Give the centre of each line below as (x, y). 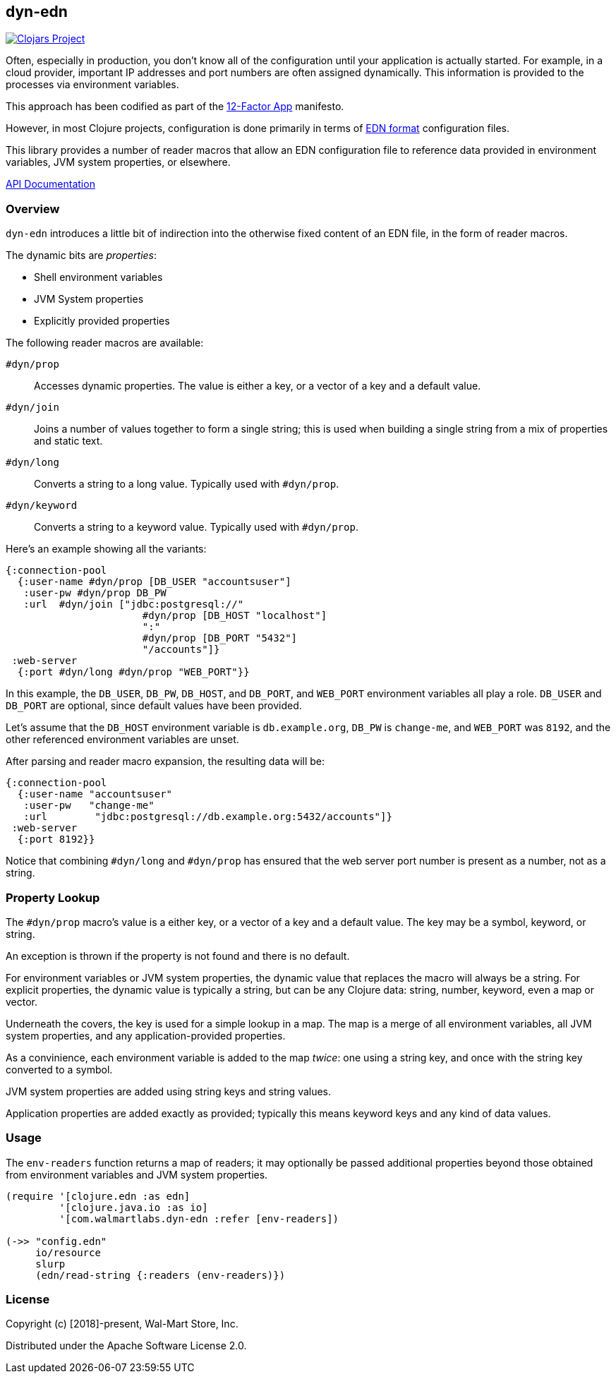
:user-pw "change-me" (89, 806)
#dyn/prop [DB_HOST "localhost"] (235, 616)
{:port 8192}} (56, 839)
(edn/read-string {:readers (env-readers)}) (161, 1275)
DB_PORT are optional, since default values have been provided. (154, 706)
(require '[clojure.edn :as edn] (98, 1196)
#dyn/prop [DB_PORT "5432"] (220, 638)
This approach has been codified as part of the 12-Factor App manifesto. (175, 107)
